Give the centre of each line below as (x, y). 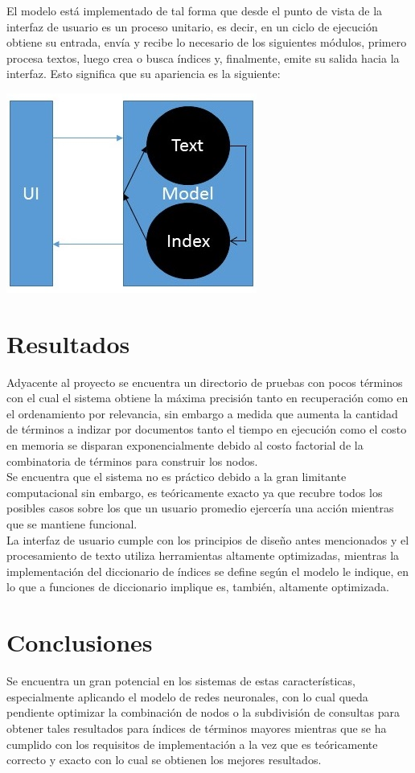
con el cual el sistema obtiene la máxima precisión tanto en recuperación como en (207, 398)
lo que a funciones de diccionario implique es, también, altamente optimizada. (198, 587)
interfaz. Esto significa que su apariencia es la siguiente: (144, 74)
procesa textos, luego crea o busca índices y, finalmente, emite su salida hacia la (203, 58)
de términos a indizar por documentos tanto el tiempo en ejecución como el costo (207, 429)
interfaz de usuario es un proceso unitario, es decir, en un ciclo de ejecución (192, 26)
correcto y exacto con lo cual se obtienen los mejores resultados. (164, 760)
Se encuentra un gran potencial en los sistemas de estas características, (181, 681)
